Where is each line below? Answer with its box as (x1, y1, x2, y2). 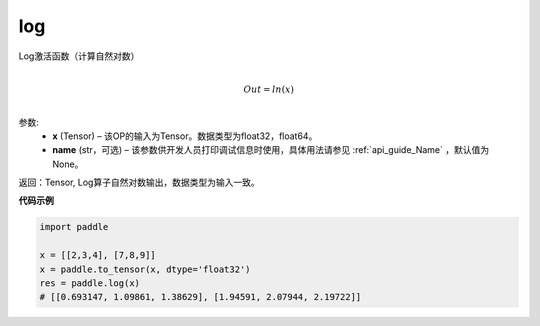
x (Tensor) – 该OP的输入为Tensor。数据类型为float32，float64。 (52, 130, 318, 142)
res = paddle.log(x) (39, 278, 140, 289)
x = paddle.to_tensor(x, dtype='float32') (39, 263, 251, 275)
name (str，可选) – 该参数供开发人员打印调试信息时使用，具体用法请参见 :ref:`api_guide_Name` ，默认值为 (52, 144, 490, 156)
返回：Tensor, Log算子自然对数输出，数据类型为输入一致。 (18, 176, 260, 189)
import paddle (39, 221, 109, 233)
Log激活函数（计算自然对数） (18, 50, 140, 62)
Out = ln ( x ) (243, 83, 295, 95)
